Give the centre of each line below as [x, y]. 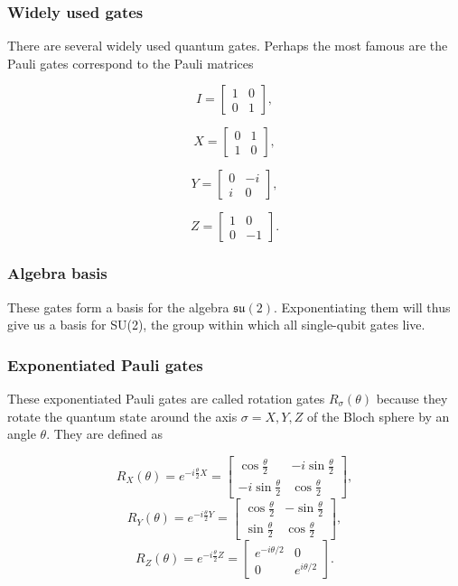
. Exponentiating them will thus [362, 307]
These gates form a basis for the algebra [118, 307]
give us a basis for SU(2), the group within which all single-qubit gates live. [216, 325]
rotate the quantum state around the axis [122, 416]
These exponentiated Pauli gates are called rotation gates [166, 399]
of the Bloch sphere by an [378, 416]
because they [412, 399]
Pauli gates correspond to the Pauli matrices [131, 63]
